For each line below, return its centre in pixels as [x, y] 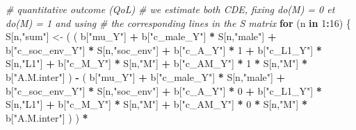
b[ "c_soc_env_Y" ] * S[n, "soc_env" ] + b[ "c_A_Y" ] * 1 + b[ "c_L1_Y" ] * [164, 49]
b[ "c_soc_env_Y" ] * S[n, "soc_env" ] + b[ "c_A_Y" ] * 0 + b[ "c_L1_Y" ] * [164, 90]
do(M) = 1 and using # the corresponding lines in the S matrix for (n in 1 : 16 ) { [178, 22]
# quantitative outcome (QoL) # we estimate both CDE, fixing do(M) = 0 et [170, 9]
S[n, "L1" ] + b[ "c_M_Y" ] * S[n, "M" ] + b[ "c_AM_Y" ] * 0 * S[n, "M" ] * [156, 104]
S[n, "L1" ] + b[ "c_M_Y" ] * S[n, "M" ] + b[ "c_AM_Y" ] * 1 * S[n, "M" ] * [156, 63]
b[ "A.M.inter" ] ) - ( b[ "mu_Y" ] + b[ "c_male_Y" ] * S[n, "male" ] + [146, 76]
